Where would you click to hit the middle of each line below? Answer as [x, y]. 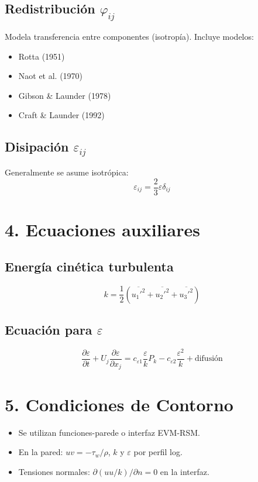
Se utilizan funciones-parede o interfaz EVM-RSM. [109, 432]
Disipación [37, 147]
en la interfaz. [185, 471]
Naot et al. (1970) [51, 76]
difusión [209, 359]
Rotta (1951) [42, 56]
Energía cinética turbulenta [89, 266]
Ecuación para [49, 330]
